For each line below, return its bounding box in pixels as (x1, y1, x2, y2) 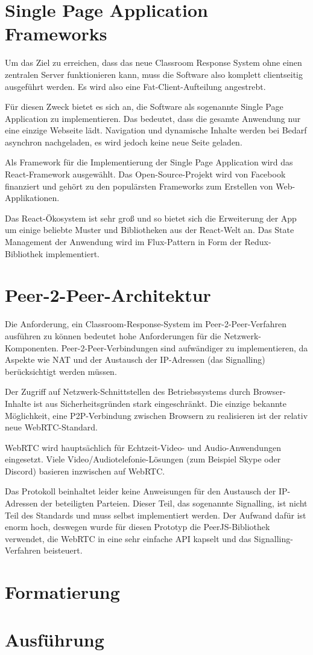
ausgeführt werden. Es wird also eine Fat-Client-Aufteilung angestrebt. (5, 80, 266, 92)
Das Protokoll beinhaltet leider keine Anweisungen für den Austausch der (5, 485, 276, 497)
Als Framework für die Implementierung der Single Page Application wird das (5, 156, 293, 168)
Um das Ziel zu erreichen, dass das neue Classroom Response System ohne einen (5, 56, 302, 69)
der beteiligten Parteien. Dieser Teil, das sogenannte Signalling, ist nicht (40, 497, 308, 510)
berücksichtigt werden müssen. (5, 365, 117, 377)
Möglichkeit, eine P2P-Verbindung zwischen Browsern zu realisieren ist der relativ (5, 409, 308, 421)
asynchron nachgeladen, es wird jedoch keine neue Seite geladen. (5, 135, 242, 148)
